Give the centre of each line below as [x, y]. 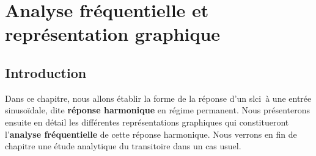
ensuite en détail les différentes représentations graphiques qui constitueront [147, 122]
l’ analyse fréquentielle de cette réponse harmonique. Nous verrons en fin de [151, 134]
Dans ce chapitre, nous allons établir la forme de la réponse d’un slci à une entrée [158, 98]
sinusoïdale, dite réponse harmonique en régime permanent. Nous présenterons [157, 110]
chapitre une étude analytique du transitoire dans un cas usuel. [123, 146]
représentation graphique [113, 34]
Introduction [46, 72]
